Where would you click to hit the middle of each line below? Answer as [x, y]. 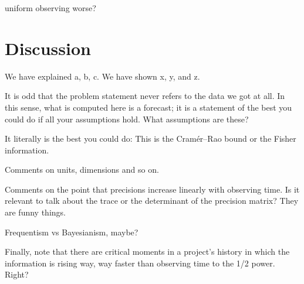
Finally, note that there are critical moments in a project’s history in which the [147, 252]
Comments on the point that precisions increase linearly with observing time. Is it [152, 189]
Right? [17, 274]
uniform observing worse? [50, 8]
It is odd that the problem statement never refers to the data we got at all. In [145, 96]
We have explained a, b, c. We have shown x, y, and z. [102, 76]
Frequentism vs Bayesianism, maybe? [72, 232]
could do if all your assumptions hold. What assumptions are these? [127, 119]
